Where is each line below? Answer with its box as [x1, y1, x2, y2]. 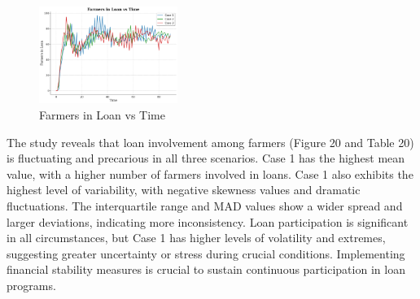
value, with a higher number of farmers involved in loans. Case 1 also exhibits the [7, 165, 413, 182]
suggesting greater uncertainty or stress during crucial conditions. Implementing [7, 245, 405, 262]
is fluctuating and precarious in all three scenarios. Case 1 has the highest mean [7, 149, 405, 167]
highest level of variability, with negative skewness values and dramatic [7, 181, 361, 198]
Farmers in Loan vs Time [39, 106, 165, 123]
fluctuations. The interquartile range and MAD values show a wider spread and [7, 197, 403, 214]
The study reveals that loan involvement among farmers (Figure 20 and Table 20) [7, 133, 414, 150]
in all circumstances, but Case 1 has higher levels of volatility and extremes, [7, 229, 386, 246]
